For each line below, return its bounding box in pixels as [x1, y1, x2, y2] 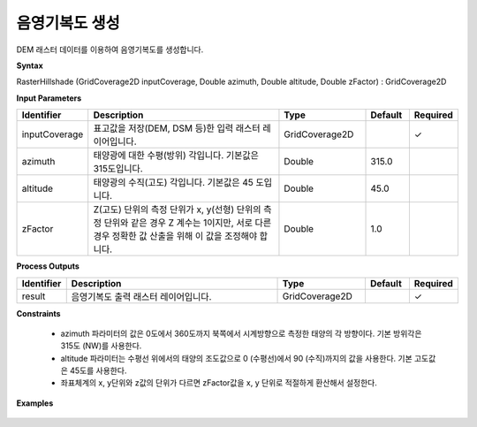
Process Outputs [16, 261, 79, 271]
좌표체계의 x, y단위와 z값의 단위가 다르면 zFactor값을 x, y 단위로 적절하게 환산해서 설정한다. [60, 377, 377, 388]
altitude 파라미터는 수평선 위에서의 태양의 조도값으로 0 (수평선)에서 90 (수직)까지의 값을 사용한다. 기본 [60, 353, 413, 363]
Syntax [16, 60, 43, 71]
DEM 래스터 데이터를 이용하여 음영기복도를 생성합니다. [16, 44, 204, 55]
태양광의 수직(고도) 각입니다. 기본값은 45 [93, 177, 254, 189]
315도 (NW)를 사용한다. [60, 340, 142, 351]
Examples [16, 398, 54, 408]
